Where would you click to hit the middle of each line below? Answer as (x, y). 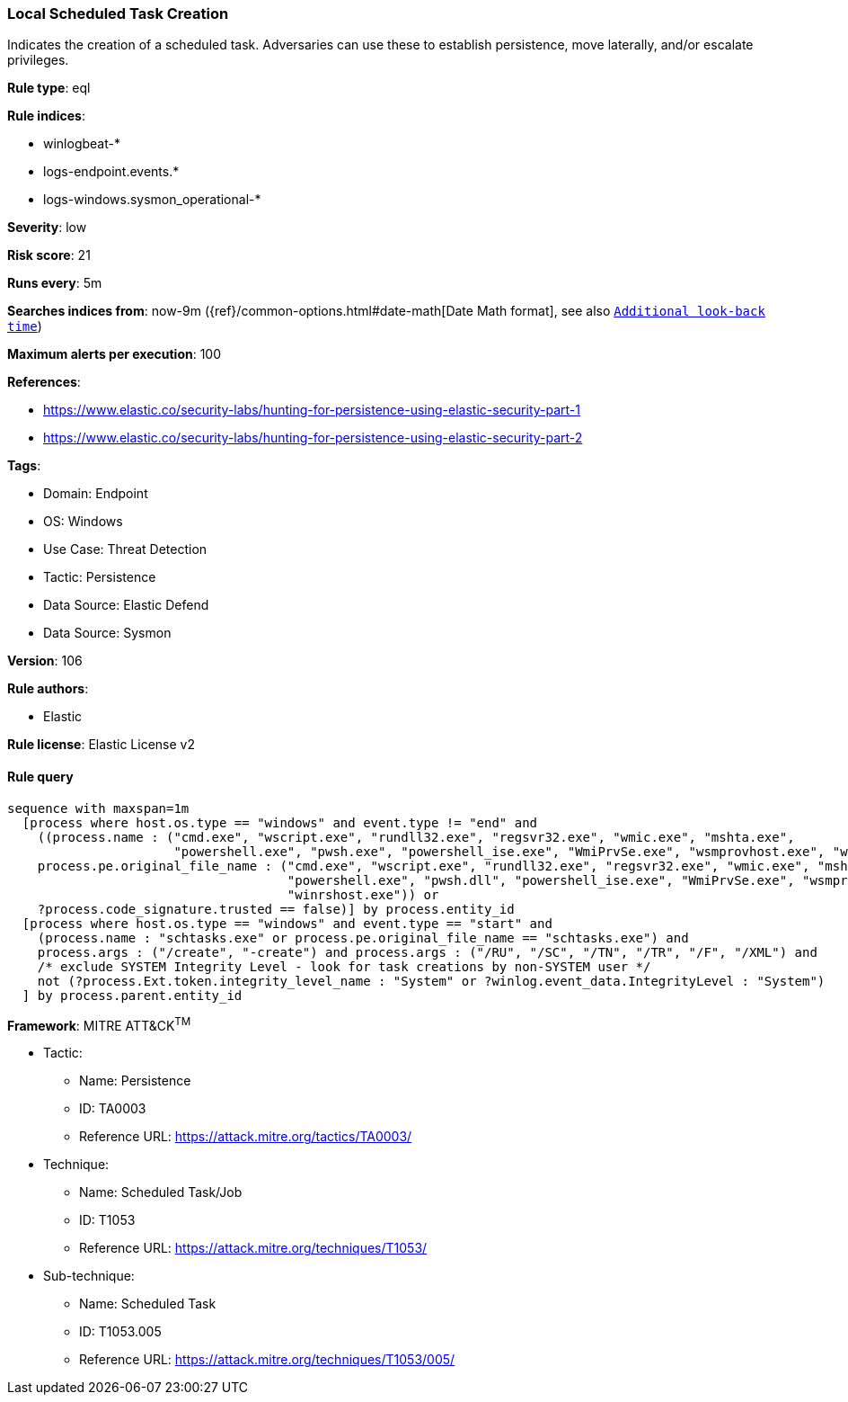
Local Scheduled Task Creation (118, 13)
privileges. (38, 60)
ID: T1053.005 (120, 1332)
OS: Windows (83, 522)
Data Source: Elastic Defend (126, 605)
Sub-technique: (89, 1276)
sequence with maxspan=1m (98, 808)
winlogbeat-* (82, 144)
